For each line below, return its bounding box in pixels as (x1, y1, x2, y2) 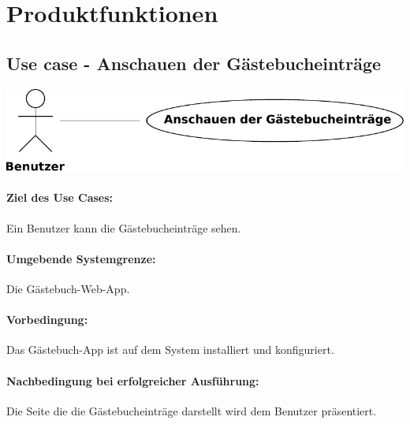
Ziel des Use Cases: (6, 189, 114, 206)
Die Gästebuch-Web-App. (6, 280, 130, 296)
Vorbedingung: (6, 311, 88, 328)
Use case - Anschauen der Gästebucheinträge (6, 50, 382, 75)
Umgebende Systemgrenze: (6, 250, 156, 266)
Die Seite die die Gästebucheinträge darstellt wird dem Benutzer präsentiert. (6, 402, 377, 418)
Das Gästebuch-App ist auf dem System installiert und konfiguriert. (6, 341, 334, 358)
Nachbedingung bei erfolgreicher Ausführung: (6, 372, 259, 389)
